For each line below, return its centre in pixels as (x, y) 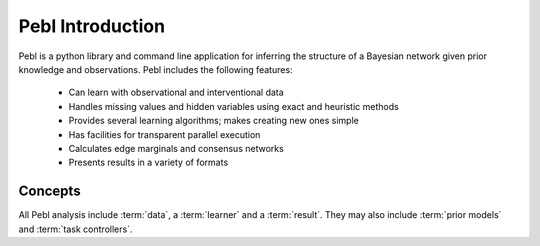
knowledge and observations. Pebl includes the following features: (156, 69)
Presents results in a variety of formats (148, 162)
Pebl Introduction (91, 26)
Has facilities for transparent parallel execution (164, 134)
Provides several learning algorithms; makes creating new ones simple (213, 121)
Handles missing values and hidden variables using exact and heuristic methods (233, 106)
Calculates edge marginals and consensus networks (176, 148)
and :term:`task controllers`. (75, 229)
